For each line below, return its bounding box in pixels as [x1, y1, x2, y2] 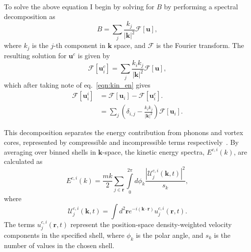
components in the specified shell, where [4, 229, 125, 240]
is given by [77, 50, 110, 60]
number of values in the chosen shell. [4, 240, 115, 250]
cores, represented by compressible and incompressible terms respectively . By [4, 137, 239, 147]
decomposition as [4, 11, 55, 21]
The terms [4, 219, 35, 229]
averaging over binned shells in [4, 146, 96, 157]
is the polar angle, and [136, 229, 203, 240]
